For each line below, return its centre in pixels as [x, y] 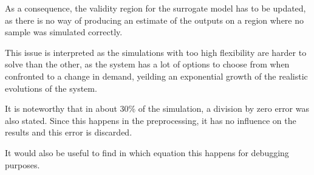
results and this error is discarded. [69, 132]
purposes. [22, 164]
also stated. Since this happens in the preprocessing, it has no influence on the [151, 120]
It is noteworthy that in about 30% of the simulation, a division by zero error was [157, 108]
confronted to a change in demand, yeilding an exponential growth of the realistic [156, 76]
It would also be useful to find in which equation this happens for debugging [147, 152]
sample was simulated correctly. [64, 32]
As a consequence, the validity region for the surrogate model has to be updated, [155, 8]
